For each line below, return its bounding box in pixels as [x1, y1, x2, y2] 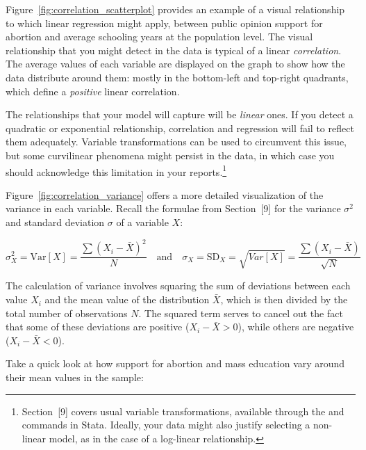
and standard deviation [6, 214, 105, 229]
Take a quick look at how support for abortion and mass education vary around [6, 356, 345, 371]
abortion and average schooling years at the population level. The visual [6, 29, 313, 44]
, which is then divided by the [220, 292, 348, 307]
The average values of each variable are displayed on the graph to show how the [6, 56, 345, 71]
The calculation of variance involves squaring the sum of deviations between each [6, 278, 351, 293]
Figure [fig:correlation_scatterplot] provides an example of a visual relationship [6, 2, 345, 16]
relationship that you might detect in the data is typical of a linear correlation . [6, 42, 342, 57]
